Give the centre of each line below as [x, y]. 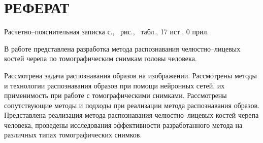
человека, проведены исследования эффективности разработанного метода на [123, 125]
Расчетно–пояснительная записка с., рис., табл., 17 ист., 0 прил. [107, 32]
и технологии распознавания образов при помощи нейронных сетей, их [114, 85]
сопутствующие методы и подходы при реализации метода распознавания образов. [132, 105]
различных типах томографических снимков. [73, 135]
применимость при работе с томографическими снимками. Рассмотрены [116, 95]
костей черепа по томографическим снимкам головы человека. [101, 58]
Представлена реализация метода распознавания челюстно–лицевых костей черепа [131, 115]
